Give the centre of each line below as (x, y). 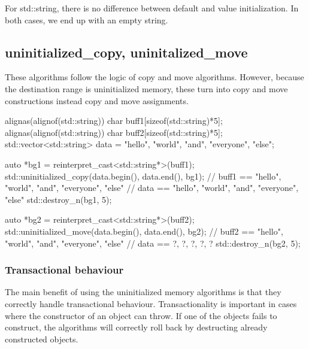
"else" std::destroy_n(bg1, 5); (58, 199)
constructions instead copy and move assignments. (97, 100)
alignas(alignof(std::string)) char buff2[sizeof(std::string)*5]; (114, 132)
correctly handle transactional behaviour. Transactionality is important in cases (151, 303)
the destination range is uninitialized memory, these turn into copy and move (146, 88)
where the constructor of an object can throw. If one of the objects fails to (141, 315)
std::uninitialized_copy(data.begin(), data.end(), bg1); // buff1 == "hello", (143, 176)
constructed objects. (42, 339)
